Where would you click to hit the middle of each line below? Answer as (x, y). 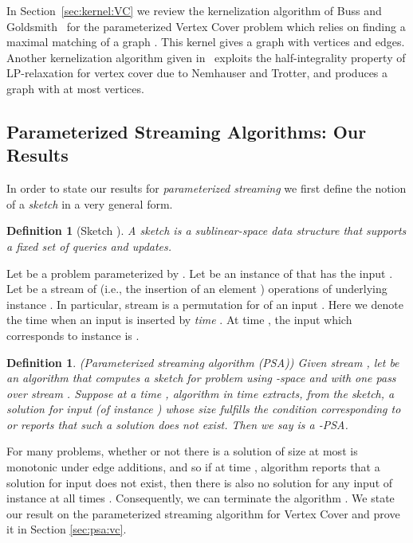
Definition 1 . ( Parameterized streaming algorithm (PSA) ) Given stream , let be (203, 362)
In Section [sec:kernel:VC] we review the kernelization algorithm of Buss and (194, 10)
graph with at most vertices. (75, 88)
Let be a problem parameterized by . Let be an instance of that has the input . (200, 273)
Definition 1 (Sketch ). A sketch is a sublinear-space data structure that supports (206, 230)
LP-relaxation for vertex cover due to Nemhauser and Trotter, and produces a (197, 73)
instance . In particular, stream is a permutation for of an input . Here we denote (205, 304)
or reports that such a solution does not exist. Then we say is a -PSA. (177, 424)
